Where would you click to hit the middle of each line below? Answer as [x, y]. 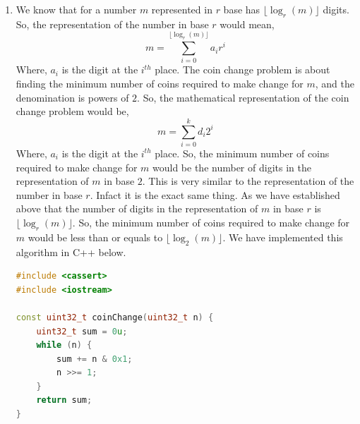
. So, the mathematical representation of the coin [243, 97]
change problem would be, [72, 111]
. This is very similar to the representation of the [248, 181]
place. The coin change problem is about [242, 69]
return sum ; [64, 400]
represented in [182, 9]
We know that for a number [76, 9]
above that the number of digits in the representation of [137, 208]
